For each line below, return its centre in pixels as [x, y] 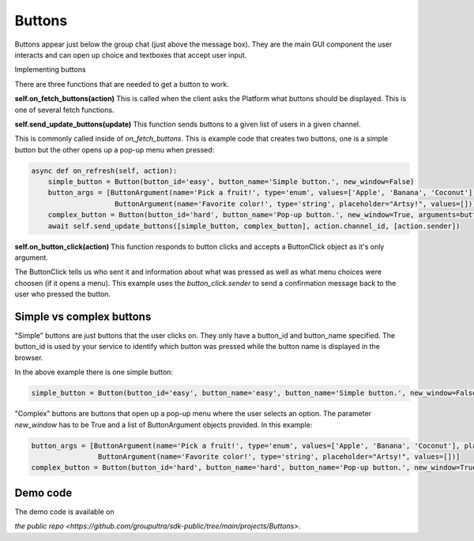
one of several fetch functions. [64, 110]
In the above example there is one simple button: [94, 372]
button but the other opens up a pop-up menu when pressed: [115, 149]
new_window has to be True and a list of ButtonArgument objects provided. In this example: [164, 425]
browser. [29, 357]
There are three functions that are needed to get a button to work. [122, 84]
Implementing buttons [50, 70]
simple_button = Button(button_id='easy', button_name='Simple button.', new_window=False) [231, 182]
